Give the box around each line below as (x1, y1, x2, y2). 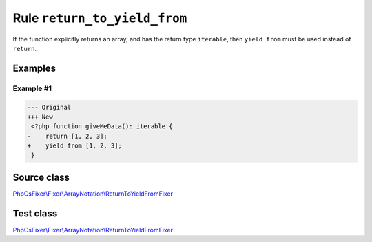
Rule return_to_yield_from (12, 10, 187, 26)
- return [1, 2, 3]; (27, 132, 108, 140)
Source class (12, 171, 70, 183)
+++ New (27, 112, 53, 121)
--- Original (27, 103, 72, 111)
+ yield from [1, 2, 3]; (27, 142, 122, 150)
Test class (12, 208, 58, 219)
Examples (12, 62, 56, 74)
